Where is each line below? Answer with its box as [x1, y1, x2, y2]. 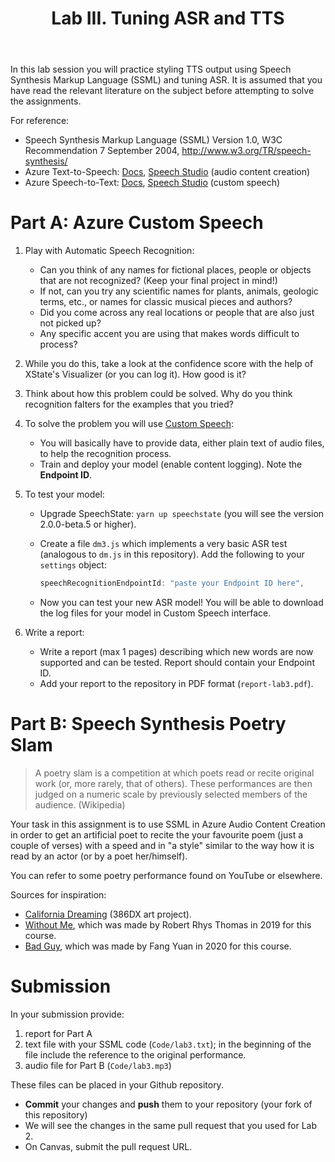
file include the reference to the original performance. [24, 1048, 247, 1061]
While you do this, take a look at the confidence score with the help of [24, 358, 314, 370]
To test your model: [24, 488, 105, 501]
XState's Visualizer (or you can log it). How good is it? [24, 368, 247, 381]
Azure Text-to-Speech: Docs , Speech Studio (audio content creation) [24, 166, 311, 178]
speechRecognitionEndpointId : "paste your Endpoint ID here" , [39, 578, 305, 589]
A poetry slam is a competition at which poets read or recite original [34, 767, 315, 779]
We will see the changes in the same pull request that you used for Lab [24, 1119, 318, 1131]
